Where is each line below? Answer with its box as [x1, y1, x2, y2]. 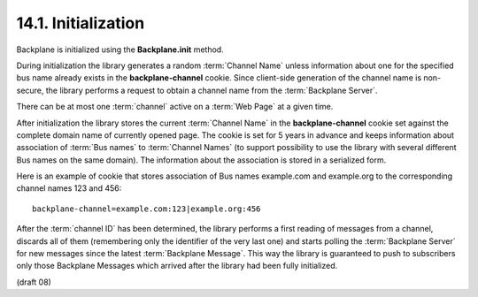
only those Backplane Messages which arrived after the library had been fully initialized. [16, 261, 338, 271]
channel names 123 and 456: [16, 183, 122, 194]
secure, [16, 85, 44, 95]
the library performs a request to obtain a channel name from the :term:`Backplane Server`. [45, 85, 378, 95]
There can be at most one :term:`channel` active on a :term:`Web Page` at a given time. [16, 102, 334, 112]
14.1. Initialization [16, 13, 145, 33]
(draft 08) [16, 277, 52, 287]
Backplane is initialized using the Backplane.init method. [16, 44, 225, 55]
